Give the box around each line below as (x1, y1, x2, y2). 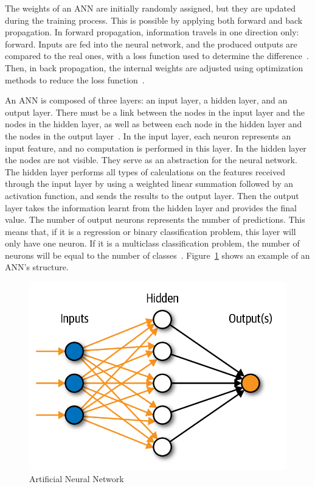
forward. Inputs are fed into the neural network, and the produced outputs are (5, 37, 297, 50)
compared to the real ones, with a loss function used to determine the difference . (5, 49, 309, 62)
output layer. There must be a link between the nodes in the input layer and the (5, 105, 305, 118)
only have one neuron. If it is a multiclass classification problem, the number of (5, 237, 300, 250)
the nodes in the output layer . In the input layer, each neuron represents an (5, 129, 291, 142)
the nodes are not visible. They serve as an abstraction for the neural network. (5, 153, 297, 166)
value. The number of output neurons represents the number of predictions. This (5, 213, 305, 226)
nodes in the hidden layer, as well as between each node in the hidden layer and (5, 117, 302, 130)
